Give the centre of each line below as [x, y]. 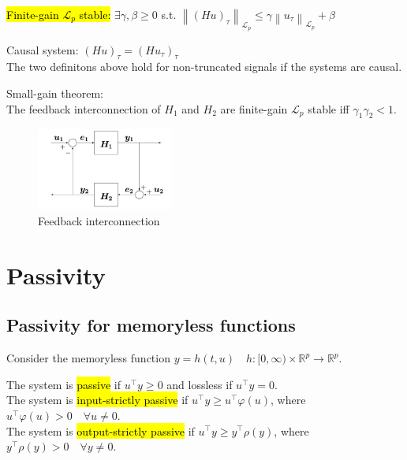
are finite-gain [254, 108]
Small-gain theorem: [55, 93]
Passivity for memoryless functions [151, 325]
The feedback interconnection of [84, 108]
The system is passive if [64, 384]
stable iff [329, 108]
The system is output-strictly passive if [101, 430]
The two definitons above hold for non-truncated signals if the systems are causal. [204, 67]
